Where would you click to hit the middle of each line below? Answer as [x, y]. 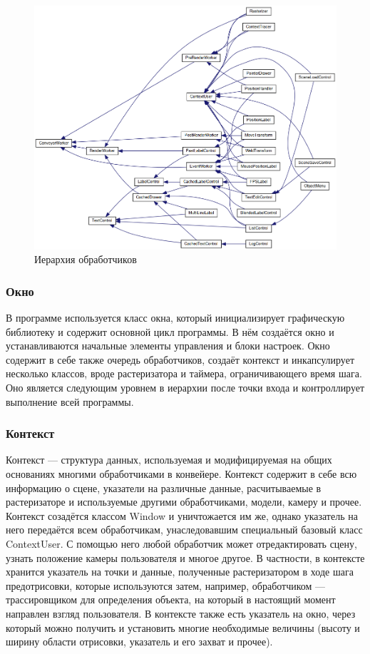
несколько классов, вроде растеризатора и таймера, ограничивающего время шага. [184, 373]
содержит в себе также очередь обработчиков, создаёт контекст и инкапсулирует [180, 359]
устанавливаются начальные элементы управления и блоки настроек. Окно [168, 346]
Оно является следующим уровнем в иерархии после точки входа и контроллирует [185, 388]
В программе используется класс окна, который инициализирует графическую [175, 318]
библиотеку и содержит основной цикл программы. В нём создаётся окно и [170, 331]
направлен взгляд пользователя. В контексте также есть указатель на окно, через [181, 613]
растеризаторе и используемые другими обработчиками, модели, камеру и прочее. [184, 502]
